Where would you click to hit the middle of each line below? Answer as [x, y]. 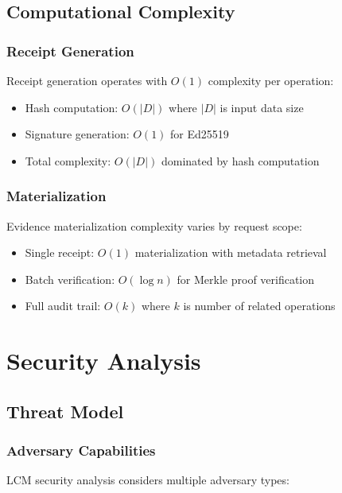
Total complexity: [68, 160]
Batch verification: [70, 279]
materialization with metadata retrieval [231, 252]
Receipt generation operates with [87, 80]
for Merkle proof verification [246, 279]
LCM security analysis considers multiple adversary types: [148, 480]
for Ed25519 [200, 134]
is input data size [262, 107]
